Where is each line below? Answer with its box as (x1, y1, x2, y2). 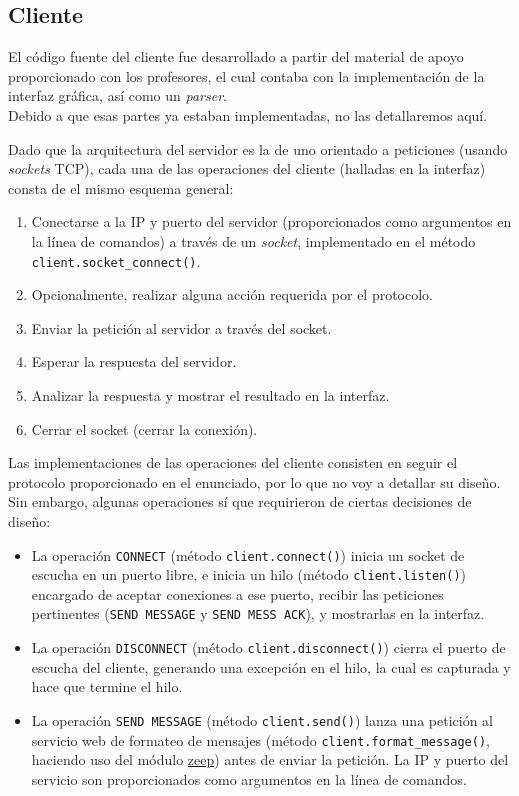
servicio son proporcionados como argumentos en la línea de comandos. (31, 768, 467, 789)
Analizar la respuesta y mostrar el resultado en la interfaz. (31, 384, 390, 405)
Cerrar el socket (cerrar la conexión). (31, 418, 258, 439)
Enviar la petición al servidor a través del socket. (31, 317, 332, 338)
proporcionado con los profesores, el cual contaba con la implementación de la (8, 65, 485, 86)
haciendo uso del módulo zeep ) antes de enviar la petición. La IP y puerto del (31, 749, 509, 770)
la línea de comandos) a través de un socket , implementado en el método (31, 230, 476, 251)
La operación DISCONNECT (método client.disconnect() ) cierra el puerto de (31, 637, 506, 658)
